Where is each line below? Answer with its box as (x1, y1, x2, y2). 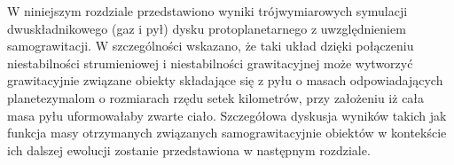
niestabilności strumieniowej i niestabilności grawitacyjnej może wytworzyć (7, 53, 413, 72)
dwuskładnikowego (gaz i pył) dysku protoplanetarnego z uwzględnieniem (7, 19, 406, 37)
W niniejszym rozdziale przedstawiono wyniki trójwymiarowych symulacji (7, 2, 408, 20)
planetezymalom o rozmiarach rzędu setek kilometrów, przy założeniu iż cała (7, 88, 425, 106)
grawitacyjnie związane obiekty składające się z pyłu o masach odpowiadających (7, 71, 443, 90)
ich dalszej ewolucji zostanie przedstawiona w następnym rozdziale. (7, 140, 371, 159)
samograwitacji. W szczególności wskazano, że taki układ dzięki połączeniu (7, 36, 414, 55)
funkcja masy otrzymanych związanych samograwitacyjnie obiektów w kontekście (7, 123, 447, 142)
